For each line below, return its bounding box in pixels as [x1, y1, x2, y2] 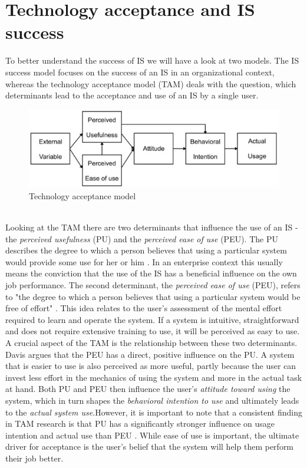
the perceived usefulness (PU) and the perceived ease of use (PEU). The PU [5, 232, 278, 245]
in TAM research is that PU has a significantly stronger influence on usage [5, 417, 275, 430]
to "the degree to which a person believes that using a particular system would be [5, 290, 301, 302]
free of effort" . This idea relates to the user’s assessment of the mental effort [5, 302, 282, 314]
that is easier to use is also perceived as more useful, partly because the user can [5, 360, 296, 372]
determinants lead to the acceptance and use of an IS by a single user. [5, 89, 259, 101]
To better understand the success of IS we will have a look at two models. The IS [5, 54, 299, 67]
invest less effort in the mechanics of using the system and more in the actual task [5, 371, 302, 383]
